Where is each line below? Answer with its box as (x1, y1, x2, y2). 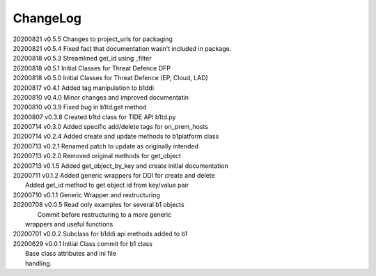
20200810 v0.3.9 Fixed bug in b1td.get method (13, 103, 147, 112)
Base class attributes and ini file (25, 250, 116, 258)
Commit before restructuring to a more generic (37, 210, 172, 219)
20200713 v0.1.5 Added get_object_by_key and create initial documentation (13, 161, 229, 170)
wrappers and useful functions (25, 220, 113, 228)
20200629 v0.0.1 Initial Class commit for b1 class (13, 239, 153, 247)
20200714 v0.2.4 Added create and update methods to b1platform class (13, 132, 219, 141)
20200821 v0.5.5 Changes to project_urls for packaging (13, 35, 173, 43)
